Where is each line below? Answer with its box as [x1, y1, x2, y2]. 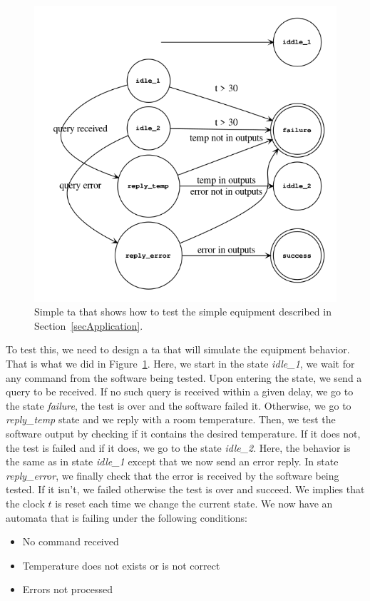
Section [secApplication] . [34, 318, 143, 333]
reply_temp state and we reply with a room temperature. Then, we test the [6, 412, 336, 427]
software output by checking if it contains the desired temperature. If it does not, [6, 425, 361, 440]
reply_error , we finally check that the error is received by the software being [6, 468, 339, 483]
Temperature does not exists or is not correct [22, 557, 220, 572]
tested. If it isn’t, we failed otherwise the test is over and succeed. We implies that [6, 482, 365, 497]
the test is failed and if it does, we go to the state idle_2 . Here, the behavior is [6, 440, 351, 455]
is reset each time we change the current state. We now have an [55, 495, 333, 510]
